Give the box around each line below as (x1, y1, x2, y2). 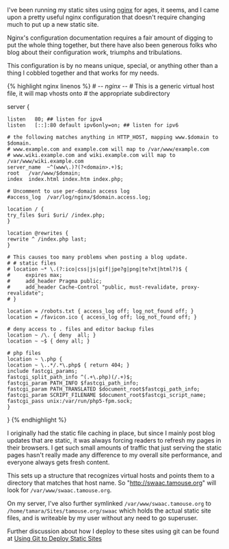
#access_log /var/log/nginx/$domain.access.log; (7, 194, 152, 201)
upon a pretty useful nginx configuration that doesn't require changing (7, 13, 206, 21)
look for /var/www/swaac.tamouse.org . (7, 486, 112, 494)
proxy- (181, 284, 200, 291)
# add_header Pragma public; (7, 278, 103, 284)
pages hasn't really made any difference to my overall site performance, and (7, 451, 222, 459)
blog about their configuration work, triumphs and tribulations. (7, 48, 183, 56)
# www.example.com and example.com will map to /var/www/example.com (7, 146, 210, 153)
